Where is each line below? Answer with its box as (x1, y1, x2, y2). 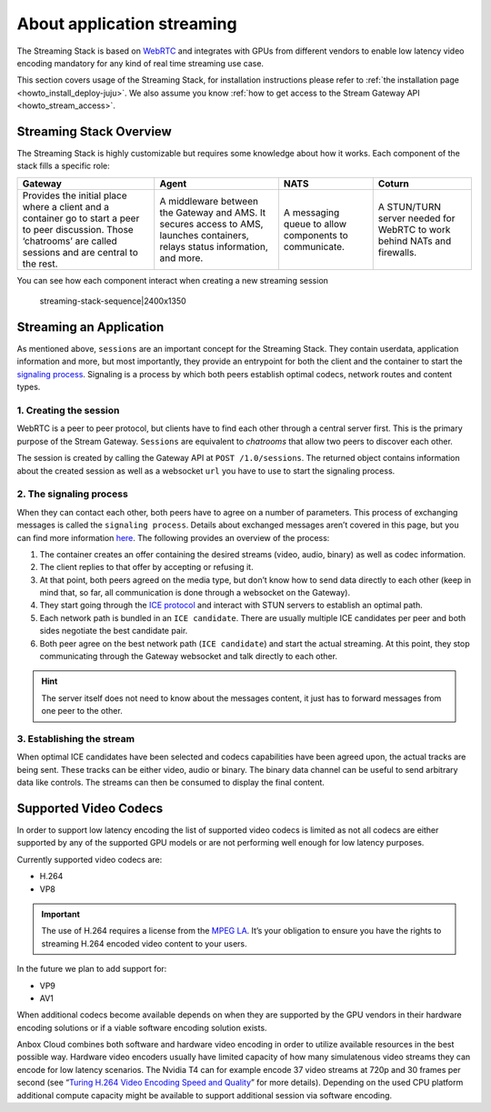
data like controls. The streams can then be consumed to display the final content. (16, 777, 325, 788)
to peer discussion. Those (22, 223, 134, 235)
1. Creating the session (16, 405, 120, 417)
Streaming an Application (16, 319, 165, 335)
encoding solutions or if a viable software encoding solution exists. (16, 1022, 267, 1033)
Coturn (377, 177, 409, 190)
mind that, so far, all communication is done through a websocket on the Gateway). (39, 587, 350, 598)
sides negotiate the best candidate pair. (39, 626, 188, 636)
